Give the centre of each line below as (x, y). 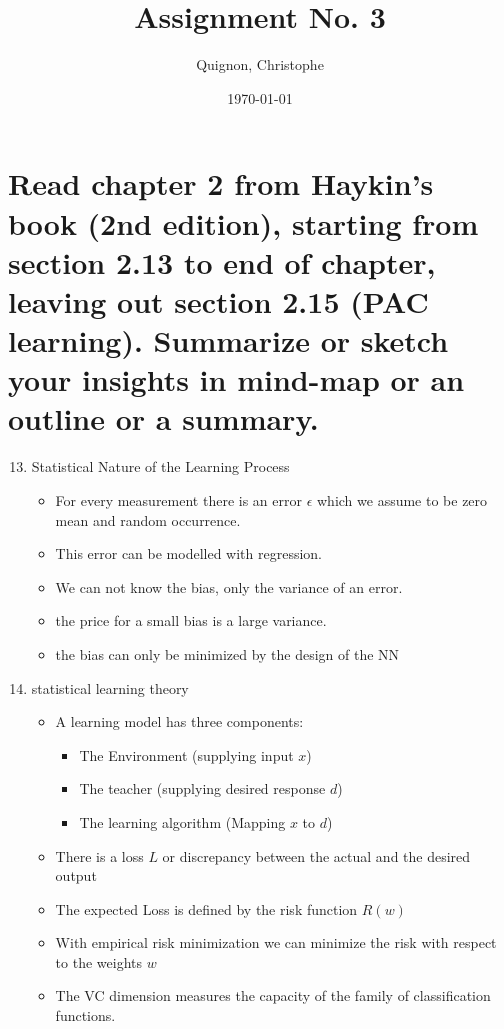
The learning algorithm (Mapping (182, 821)
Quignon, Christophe (260, 64)
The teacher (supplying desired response (202, 788)
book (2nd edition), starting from (243, 222)
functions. (85, 1015)
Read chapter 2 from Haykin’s (221, 183)
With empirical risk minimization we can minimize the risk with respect (276, 942)
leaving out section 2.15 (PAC (218, 300)
